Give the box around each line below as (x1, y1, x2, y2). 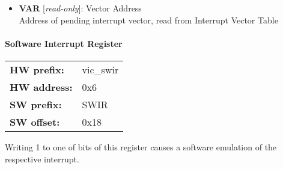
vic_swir (82, 62, 119, 76)
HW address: (10, 79, 73, 94)
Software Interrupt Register (5, 37, 123, 49)
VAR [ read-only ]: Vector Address (19, 2, 142, 14)
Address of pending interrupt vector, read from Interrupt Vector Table (19, 13, 278, 26)
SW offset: (10, 114, 60, 129)
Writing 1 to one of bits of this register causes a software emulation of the (5, 140, 277, 153)
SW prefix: (10, 97, 62, 111)
